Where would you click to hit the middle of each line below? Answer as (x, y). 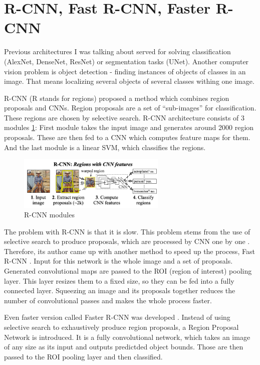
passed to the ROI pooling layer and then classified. (83, 356)
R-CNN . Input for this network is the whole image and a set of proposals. (118, 261)
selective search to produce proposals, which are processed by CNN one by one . (127, 241)
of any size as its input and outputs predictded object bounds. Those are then (124, 347)
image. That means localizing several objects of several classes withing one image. (129, 81)
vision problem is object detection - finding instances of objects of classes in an (125, 71)
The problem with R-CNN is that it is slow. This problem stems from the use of (127, 231)
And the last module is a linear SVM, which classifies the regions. (105, 147)
